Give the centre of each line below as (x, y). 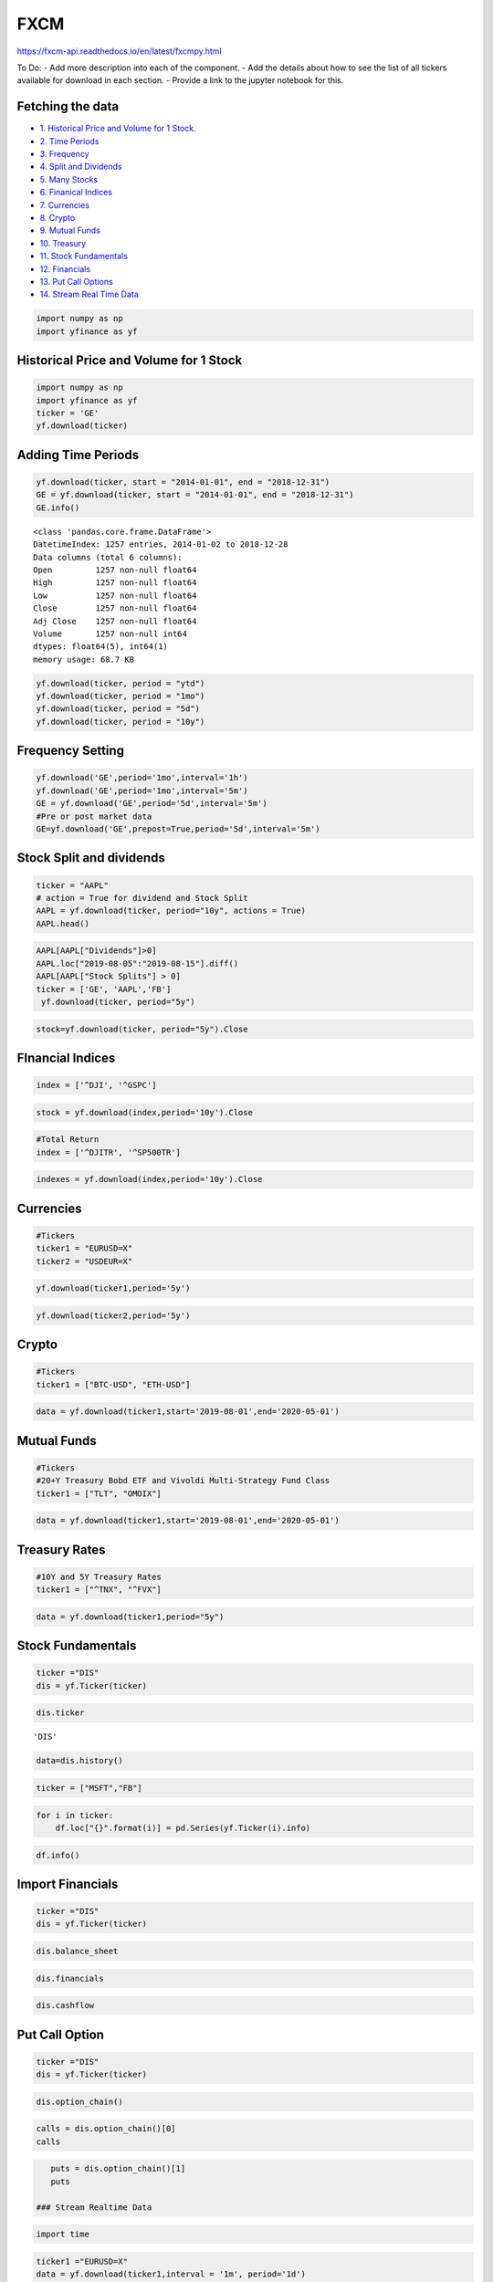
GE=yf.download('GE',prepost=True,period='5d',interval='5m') (178, 829)
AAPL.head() (63, 923)
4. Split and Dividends (81, 167)
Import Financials (68, 1884)
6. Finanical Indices (76, 193)
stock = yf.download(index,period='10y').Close (144, 1112)
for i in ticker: (75, 1815)
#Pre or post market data (94, 816)
